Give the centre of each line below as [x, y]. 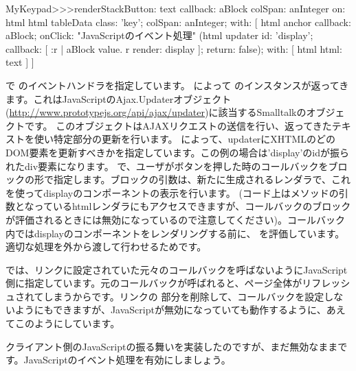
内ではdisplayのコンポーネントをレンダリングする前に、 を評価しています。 [175, 233]
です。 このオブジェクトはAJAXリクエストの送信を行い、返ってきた [178, 125]
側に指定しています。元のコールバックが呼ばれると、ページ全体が [154, 283]
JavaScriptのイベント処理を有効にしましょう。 [127, 360]
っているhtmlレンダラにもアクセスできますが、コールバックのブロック [192, 206]
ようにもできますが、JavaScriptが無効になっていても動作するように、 [170, 310]
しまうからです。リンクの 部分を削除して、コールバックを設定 [184, 296]
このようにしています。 [67, 323]
